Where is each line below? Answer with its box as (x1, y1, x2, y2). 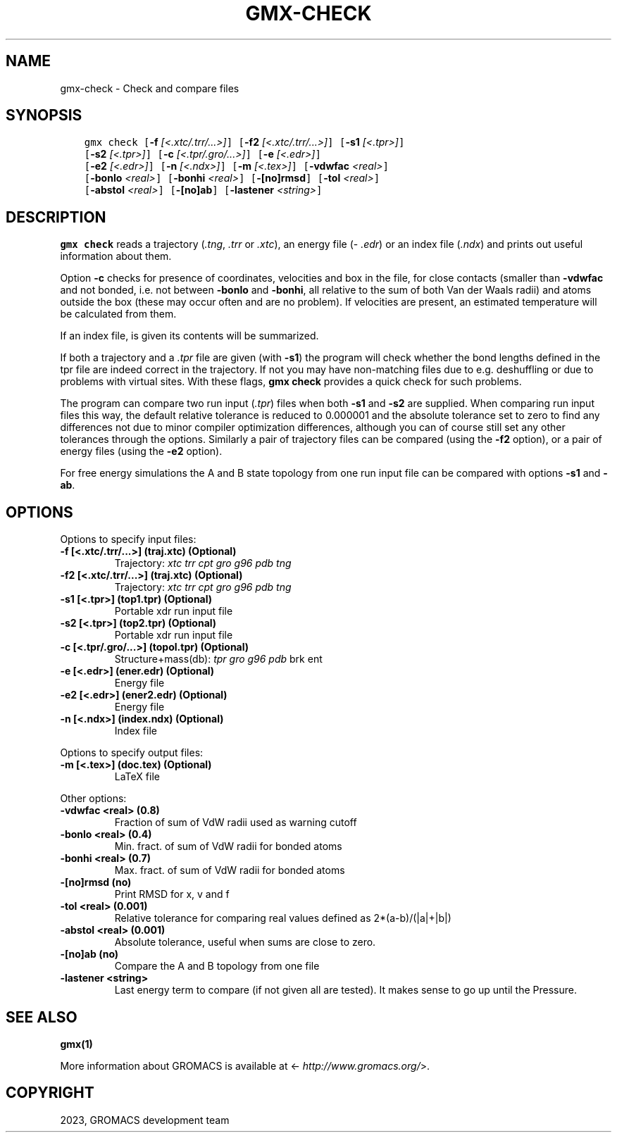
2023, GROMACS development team (60, 1113, 230, 1126)
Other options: (60, 792, 127, 805)
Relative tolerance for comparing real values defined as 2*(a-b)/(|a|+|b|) (114, 912, 451, 925)
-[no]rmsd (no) (60, 876, 132, 889)
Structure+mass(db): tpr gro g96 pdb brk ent (114, 653, 323, 665)
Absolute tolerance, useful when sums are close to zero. (114, 936, 376, 949)
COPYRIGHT (6, 1084, 94, 1102)
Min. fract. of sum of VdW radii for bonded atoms (114, 840, 342, 853)
